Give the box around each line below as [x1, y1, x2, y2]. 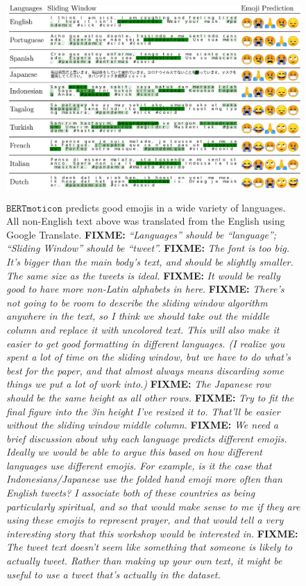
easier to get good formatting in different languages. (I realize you [6, 336, 285, 350]
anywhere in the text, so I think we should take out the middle [6, 309, 270, 323]
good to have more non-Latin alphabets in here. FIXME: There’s [6, 282, 284, 296]
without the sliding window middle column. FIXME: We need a [6, 417, 278, 432]
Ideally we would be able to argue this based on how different [6, 445, 262, 459]
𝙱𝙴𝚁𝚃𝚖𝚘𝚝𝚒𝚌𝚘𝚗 [6, 203, 62, 214]
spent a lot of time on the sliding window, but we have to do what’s [6, 350, 291, 364]
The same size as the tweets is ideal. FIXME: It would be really [6, 268, 280, 282]
